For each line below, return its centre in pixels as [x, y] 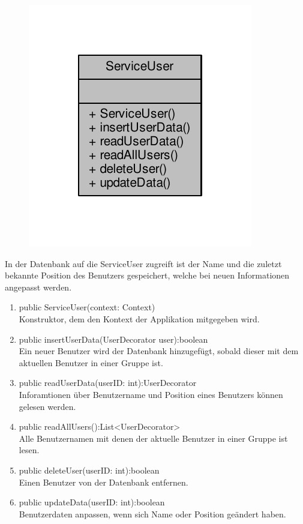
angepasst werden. [38, 287]
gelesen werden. [47, 406]
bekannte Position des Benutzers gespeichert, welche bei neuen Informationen [147, 275]
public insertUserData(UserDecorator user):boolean [113, 339]
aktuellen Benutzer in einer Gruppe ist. [91, 362]
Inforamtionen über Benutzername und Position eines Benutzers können [151, 394]
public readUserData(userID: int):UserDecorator [108, 383]
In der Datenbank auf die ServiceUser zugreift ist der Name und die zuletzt [143, 263]
